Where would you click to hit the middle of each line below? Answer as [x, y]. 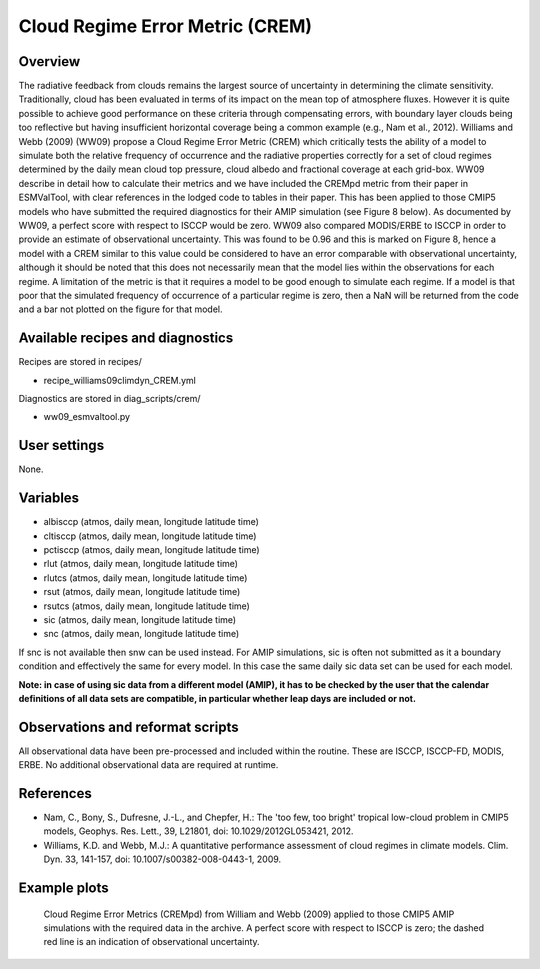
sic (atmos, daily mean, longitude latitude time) [140, 619]
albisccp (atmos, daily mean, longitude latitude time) [151, 522]
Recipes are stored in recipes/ [80, 362]
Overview [49, 61]
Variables [49, 498]
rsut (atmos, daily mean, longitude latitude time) [142, 592]
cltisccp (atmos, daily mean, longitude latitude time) [150, 536]
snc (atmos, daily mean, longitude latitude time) [141, 634]
